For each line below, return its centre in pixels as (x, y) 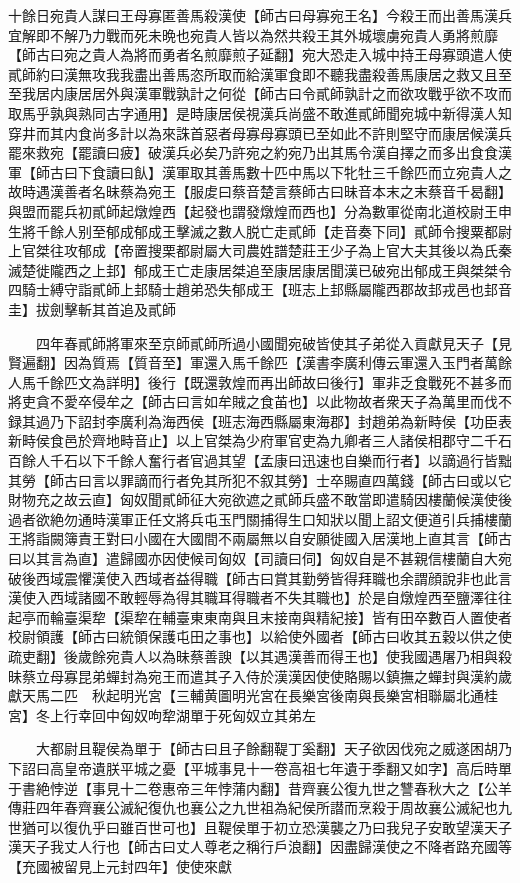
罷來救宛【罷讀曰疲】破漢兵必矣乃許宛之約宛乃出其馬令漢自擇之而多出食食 (253, 152)
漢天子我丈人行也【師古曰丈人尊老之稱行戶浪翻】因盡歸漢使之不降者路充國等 (260, 846)
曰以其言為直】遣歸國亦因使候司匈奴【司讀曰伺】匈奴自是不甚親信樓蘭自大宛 (260, 558)
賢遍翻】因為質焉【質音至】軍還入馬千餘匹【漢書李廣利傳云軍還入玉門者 (246, 362)
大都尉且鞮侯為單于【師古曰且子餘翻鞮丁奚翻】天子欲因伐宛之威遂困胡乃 (273, 748)
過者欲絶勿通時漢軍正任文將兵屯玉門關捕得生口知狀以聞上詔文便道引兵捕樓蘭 (260, 518)
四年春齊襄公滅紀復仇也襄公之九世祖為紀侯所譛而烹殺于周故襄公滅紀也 (266, 807)
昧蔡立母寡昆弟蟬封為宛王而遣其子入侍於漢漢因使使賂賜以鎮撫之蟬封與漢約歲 (260, 675)
